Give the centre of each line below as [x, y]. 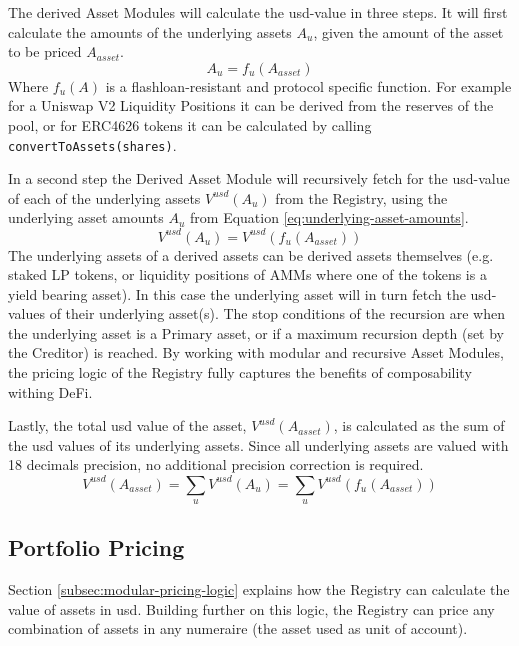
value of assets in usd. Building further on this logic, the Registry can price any [251, 608]
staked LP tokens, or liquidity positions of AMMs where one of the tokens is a [247, 274]
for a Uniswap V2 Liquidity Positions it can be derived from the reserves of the [251, 105]
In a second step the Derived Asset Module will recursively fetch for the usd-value [259, 178]
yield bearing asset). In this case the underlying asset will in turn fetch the [237, 293]
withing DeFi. [50, 391]
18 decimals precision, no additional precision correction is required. [216, 464]
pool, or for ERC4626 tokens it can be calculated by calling [190, 124]
